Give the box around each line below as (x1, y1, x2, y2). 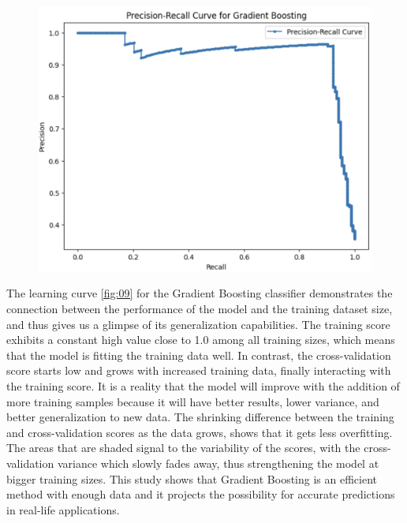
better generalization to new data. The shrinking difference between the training (6, 409, 394, 425)
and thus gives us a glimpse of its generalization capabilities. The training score (6, 316, 390, 332)
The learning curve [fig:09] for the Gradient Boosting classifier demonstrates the (6, 285, 393, 301)
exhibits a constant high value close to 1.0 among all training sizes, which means (6, 331, 395, 348)
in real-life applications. (6, 501, 120, 517)
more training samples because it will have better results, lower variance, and (6, 393, 379, 409)
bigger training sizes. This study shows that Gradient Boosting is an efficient (6, 470, 378, 487)
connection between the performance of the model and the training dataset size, (6, 300, 393, 316)
